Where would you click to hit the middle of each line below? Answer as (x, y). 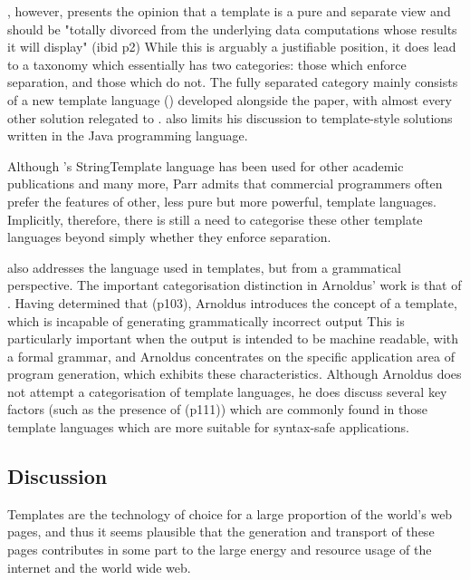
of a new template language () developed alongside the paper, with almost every (230, 99)
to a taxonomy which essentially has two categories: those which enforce (207, 64)
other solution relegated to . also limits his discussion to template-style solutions (230, 117)
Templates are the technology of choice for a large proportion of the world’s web (230, 513)
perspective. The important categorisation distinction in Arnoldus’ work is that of (235, 285)
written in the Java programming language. (128, 135)
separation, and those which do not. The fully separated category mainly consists (233, 82)
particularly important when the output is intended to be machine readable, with (233, 338)
